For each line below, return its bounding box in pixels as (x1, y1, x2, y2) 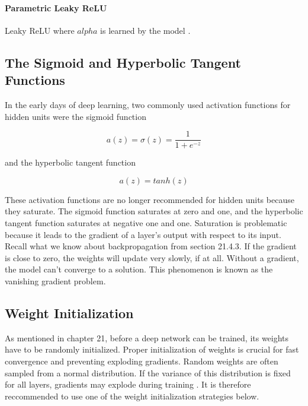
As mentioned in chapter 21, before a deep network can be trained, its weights (5, 331, 289, 344)
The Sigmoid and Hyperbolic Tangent (5, 53, 241, 71)
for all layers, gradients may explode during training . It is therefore (5, 378, 251, 391)
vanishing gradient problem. (5, 274, 106, 287)
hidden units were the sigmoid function (5, 110, 146, 122)
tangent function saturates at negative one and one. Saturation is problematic (5, 217, 287, 229)
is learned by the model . (100, 24, 191, 36)
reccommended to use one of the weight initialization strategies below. (5, 389, 259, 402)
